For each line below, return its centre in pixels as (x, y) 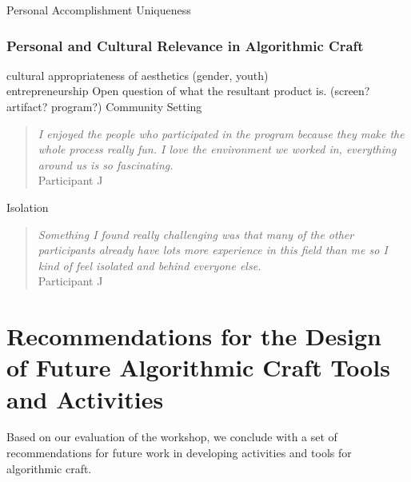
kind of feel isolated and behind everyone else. (150, 265)
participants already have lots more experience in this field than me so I (213, 250)
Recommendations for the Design (194, 336)
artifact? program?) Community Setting (104, 106)
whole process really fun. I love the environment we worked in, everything (217, 149)
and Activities (85, 398)
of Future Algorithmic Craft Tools (198, 367)
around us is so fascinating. (106, 164)
